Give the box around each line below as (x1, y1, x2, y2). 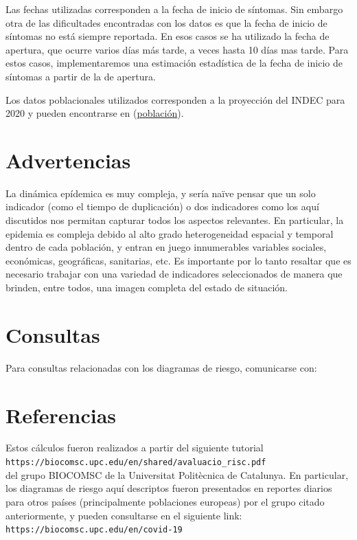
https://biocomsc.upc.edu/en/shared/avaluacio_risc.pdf (5, 458, 266, 468)
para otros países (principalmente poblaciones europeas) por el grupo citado (5, 494, 325, 508)
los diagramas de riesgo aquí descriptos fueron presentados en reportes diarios (5, 481, 332, 495)
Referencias (5, 401, 117, 429)
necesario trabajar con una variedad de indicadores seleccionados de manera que (5, 267, 343, 281)
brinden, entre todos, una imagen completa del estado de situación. (5, 280, 288, 295)
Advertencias (5, 146, 131, 174)
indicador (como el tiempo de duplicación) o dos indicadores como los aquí (5, 199, 319, 214)
